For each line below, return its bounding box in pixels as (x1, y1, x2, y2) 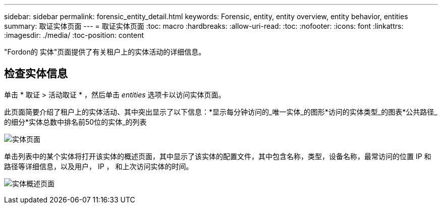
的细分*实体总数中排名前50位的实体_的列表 (4, 117, 147, 126)
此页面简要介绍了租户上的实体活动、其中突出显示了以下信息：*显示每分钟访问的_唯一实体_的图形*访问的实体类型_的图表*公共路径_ (4, 107, 437, 116)
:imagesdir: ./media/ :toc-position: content (4, 31, 144, 39)
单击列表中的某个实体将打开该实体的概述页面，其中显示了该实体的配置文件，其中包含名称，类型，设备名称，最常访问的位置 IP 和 (4, 151, 431, 161)
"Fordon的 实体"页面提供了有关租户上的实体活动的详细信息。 (4, 47, 206, 56)
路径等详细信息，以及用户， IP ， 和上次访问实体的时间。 (4, 162, 193, 171)
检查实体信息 (4, 67, 68, 80)
